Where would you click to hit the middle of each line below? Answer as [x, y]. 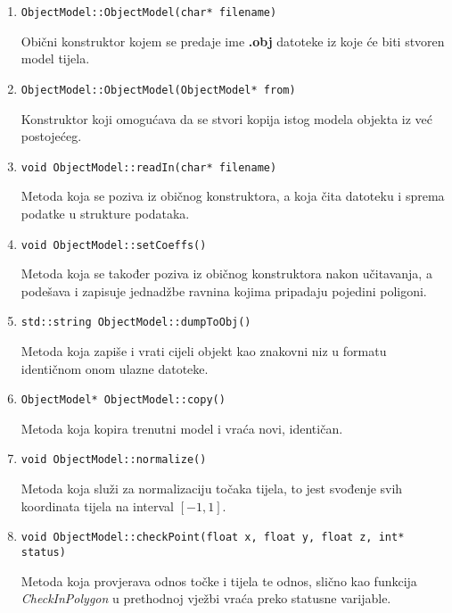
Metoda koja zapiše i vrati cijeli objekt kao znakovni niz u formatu [204, 351]
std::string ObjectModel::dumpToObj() [136, 323]
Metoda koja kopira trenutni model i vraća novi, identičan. [182, 428]
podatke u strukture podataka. [105, 213]
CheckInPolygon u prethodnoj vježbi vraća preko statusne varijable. [206, 598]
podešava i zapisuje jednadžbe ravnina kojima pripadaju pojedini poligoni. [224, 290]
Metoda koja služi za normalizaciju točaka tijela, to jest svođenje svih [212, 489]
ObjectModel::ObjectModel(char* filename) [149, 12]
